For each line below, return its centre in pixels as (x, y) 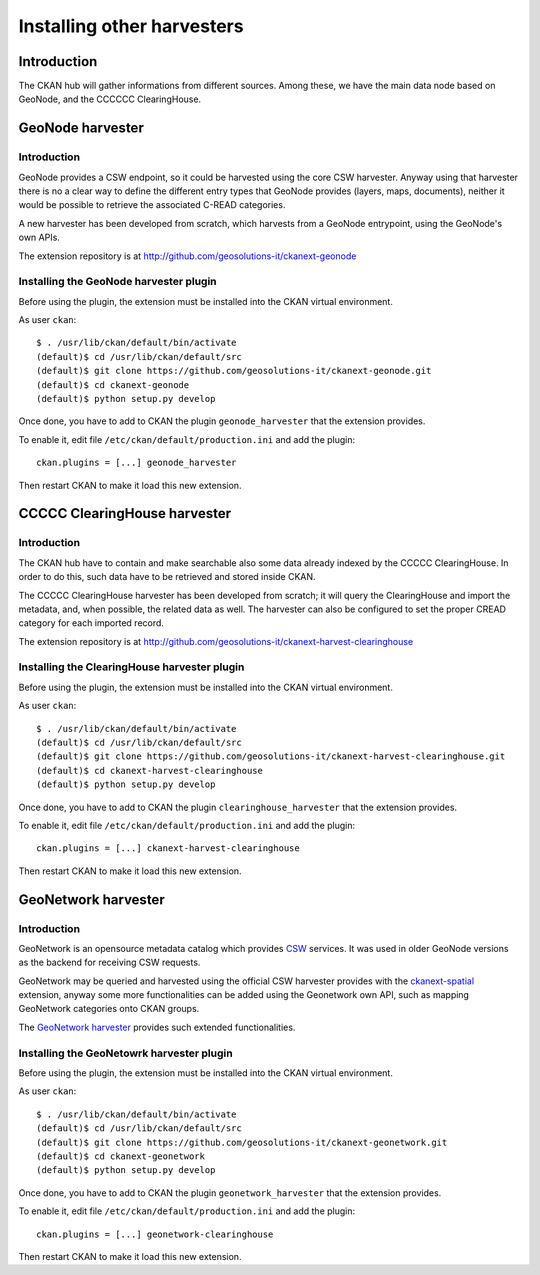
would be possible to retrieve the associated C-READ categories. (152, 205)
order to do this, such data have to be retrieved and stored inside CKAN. (167, 577)
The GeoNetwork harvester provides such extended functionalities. (157, 1027)
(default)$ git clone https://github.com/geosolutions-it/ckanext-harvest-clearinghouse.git (271, 756)
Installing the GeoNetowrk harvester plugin (126, 1053)
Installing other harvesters (131, 26)
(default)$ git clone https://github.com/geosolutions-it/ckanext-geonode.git (234, 371)
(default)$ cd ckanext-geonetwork (120, 1156)
